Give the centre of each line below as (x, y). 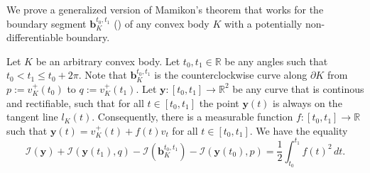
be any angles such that (276, 61)
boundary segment (47, 23)
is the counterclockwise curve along (231, 75)
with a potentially (263, 23)
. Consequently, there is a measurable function (192, 117)
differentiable (35, 37)
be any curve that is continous (298, 88)
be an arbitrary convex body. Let (108, 61)
